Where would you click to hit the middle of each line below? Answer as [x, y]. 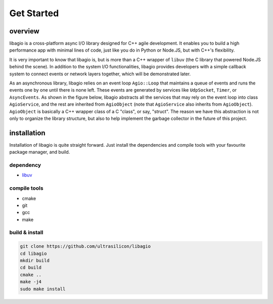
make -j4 [31, 282]
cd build [31, 268]
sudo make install [43, 289]
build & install [26, 233]
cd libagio [33, 253]
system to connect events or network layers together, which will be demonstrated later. [100, 74]
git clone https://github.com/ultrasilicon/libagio [85, 246]
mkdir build [35, 261]
